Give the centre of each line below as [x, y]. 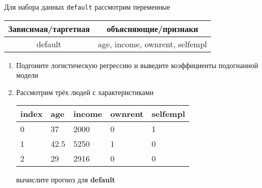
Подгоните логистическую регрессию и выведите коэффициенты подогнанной [137, 65]
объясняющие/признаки [152, 28]
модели [27, 75]
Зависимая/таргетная [49, 28]
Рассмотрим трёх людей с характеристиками [85, 92]
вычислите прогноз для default [65, 180]
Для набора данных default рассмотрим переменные [87, 7]
